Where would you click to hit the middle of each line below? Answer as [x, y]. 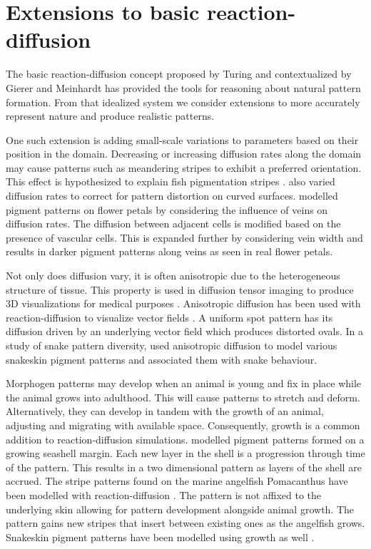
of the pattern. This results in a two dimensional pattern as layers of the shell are [184, 467]
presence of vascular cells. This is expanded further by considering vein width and [184, 237]
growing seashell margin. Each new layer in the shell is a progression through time [185, 453]
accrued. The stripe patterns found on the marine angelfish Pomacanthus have [177, 481]
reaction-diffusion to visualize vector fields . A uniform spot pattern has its [169, 317]
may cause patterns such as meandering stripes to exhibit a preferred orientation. [184, 167]
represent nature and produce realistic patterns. [110, 116]
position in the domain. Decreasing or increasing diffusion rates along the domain [184, 154]
